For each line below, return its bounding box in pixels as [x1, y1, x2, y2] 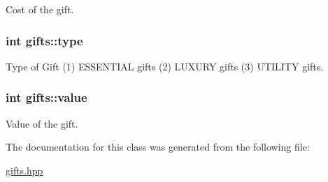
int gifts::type [6, 31, 83, 49]
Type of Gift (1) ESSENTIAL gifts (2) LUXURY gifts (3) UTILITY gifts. [6, 59, 324, 73]
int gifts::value [6, 89, 87, 106]
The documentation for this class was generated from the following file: [6, 139, 310, 154]
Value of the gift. [6, 116, 78, 130]
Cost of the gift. [6, 2, 74, 16]
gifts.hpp [6, 162, 43, 177]
